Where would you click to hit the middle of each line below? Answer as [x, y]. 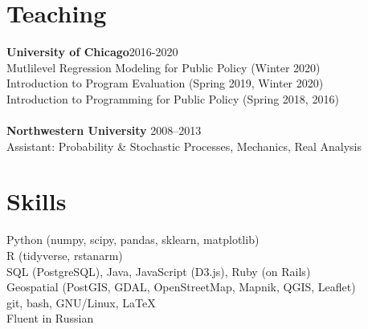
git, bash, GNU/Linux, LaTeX [81, 302]
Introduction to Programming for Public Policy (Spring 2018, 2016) [173, 98]
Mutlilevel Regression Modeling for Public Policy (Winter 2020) [164, 67]
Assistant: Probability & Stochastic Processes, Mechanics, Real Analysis [184, 146]
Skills [37, 201]
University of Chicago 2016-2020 [92, 52]
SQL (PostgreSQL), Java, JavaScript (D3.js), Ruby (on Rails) [159, 271]
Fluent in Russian [50, 318]
